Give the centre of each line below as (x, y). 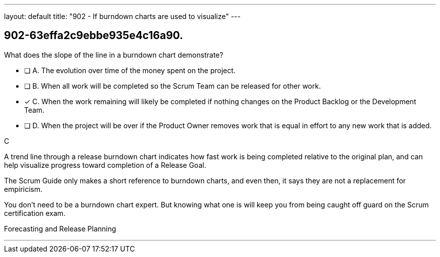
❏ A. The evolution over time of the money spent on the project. (130, 70)
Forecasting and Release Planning (60, 228)
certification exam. (35, 213)
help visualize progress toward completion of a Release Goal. (105, 165)
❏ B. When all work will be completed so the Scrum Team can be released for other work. (173, 86)
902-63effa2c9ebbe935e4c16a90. (94, 36)
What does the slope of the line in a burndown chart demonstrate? (114, 55)
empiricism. (23, 189)
